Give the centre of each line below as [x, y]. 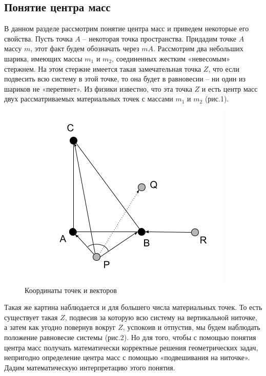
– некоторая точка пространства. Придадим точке [160, 38]
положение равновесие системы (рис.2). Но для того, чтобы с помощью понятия [130, 337]
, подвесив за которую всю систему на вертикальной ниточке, [161, 317]
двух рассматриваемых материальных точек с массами [89, 99]
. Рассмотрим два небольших [198, 48]
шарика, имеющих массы [43, 58]
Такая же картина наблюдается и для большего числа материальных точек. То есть [133, 307]
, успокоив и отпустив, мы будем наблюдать [191, 327]
